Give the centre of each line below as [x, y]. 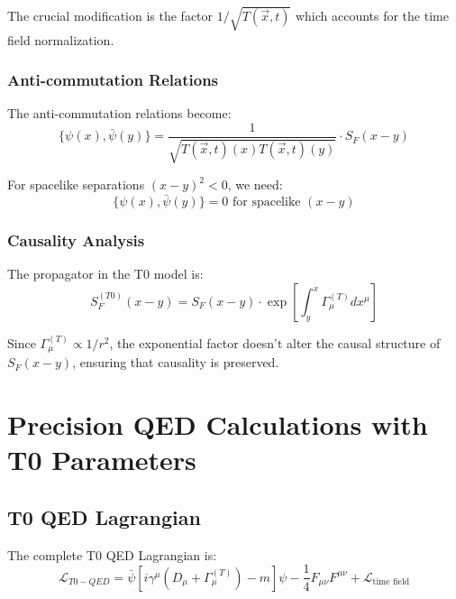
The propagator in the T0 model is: [105, 274]
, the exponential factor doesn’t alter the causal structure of [275, 343]
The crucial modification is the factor [110, 15]
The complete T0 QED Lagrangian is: [112, 554]
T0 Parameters [102, 460]
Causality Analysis [76, 240]
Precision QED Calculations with [218, 424]
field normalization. [61, 39]
